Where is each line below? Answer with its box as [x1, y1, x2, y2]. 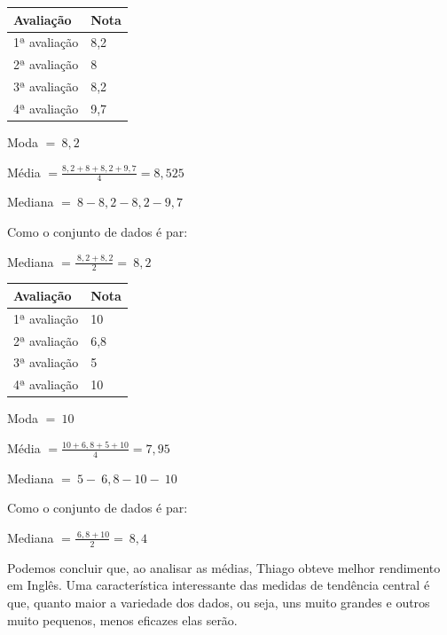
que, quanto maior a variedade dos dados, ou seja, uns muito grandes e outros [7, 593, 430, 611]
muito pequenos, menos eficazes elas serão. [7, 610, 238, 629]
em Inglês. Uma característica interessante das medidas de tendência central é [7, 576, 430, 594]
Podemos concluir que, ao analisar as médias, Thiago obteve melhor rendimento [7, 558, 441, 576]
